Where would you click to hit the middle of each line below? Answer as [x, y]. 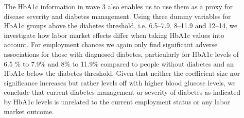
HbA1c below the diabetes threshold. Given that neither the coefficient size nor [122, 73]
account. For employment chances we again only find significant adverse [111, 44]
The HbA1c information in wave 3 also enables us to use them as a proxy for [118, 6]
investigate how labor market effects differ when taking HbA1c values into [114, 35]
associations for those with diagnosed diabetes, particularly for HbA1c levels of [121, 54]
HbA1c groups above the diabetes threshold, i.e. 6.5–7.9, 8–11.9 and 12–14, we [121, 25]
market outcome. [29, 111]
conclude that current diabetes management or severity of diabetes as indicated [122, 92]
